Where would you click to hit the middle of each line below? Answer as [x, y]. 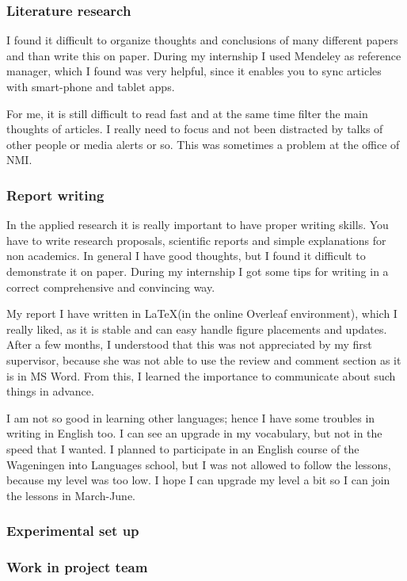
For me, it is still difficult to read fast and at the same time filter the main [187, 113]
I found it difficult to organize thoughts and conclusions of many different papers [202, 40]
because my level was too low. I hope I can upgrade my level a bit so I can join [198, 480]
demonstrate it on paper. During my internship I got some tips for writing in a [198, 271]
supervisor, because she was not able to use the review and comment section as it [204, 359]
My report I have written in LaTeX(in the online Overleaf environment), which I [202, 313]
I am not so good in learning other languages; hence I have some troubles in [191, 417]
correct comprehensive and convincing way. [111, 287]
